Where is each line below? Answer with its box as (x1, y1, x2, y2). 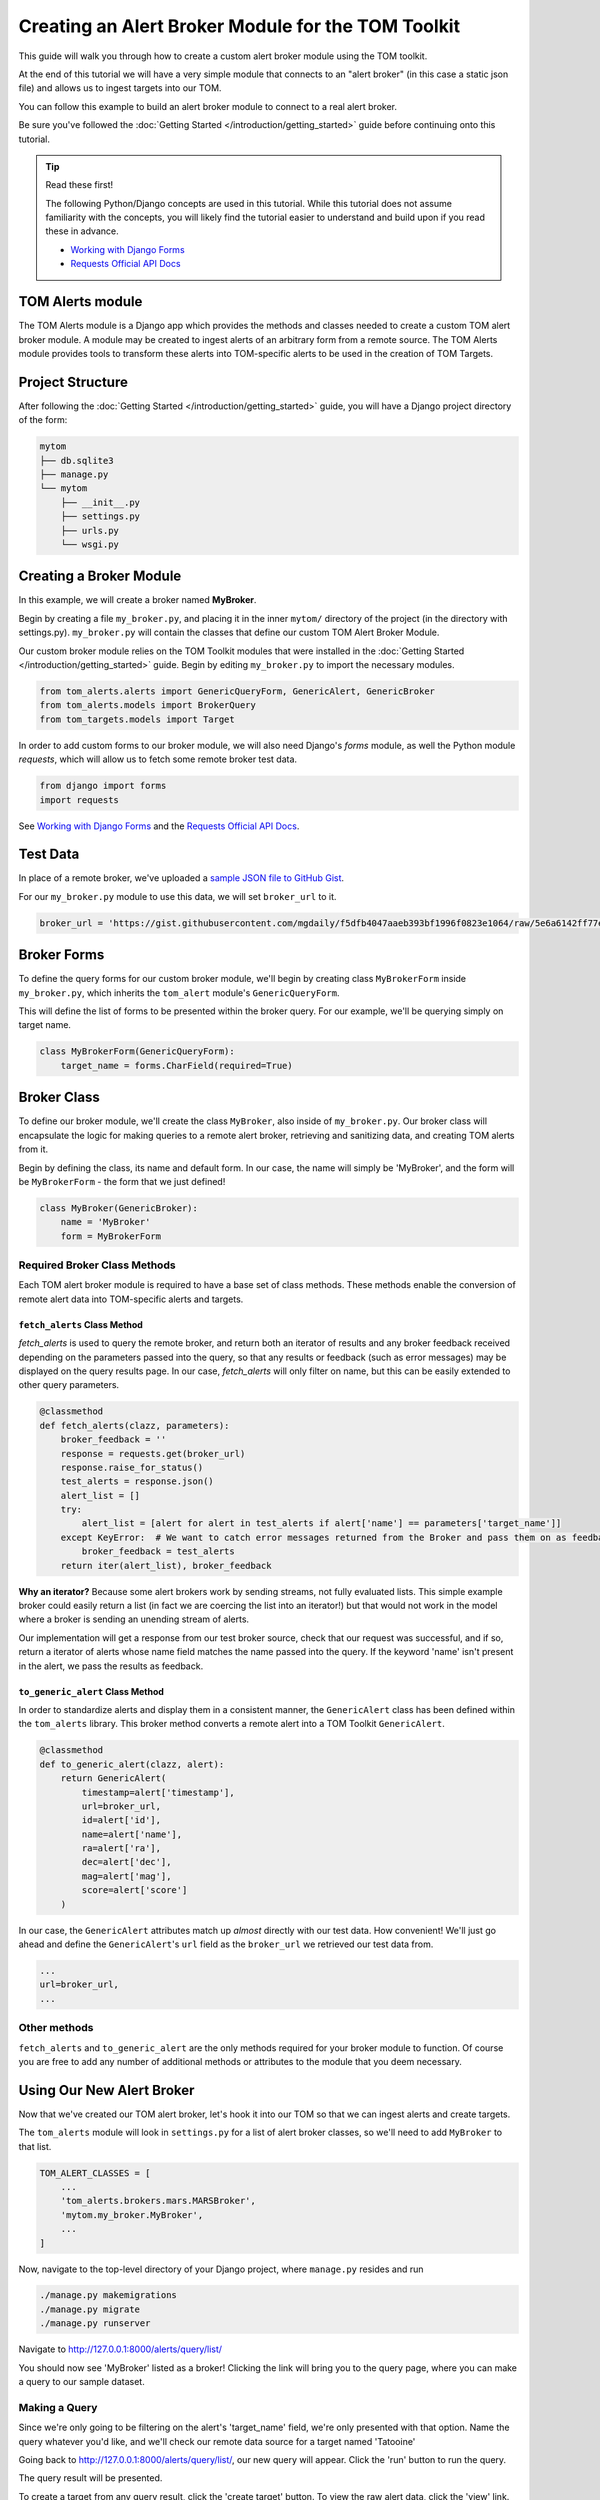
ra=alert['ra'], (81, 1843, 162, 1854)
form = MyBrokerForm (60, 1230, 162, 1242)
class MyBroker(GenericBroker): (39, 1202, 199, 1214)
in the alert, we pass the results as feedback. (18, 1660, 204, 1672)
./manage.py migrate (39, 2303, 140, 2315)
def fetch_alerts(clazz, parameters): (39, 1420, 230, 1431)
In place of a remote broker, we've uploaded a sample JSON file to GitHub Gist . (18, 872, 345, 884)
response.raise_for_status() (60, 1461, 204, 1473)
